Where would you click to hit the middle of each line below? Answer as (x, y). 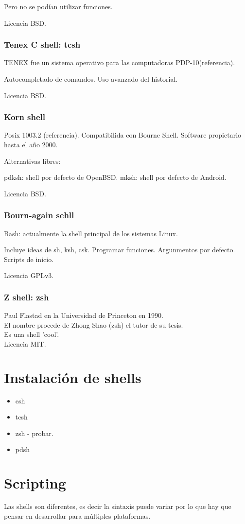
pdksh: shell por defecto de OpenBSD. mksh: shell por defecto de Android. (115, 177)
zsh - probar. (34, 433)
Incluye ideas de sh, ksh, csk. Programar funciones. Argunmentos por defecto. (120, 250)
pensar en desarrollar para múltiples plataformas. (77, 515)
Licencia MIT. (25, 343)
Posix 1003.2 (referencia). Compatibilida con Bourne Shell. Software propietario (123, 135)
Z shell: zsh (26, 297)
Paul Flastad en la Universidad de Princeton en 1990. (84, 315)
